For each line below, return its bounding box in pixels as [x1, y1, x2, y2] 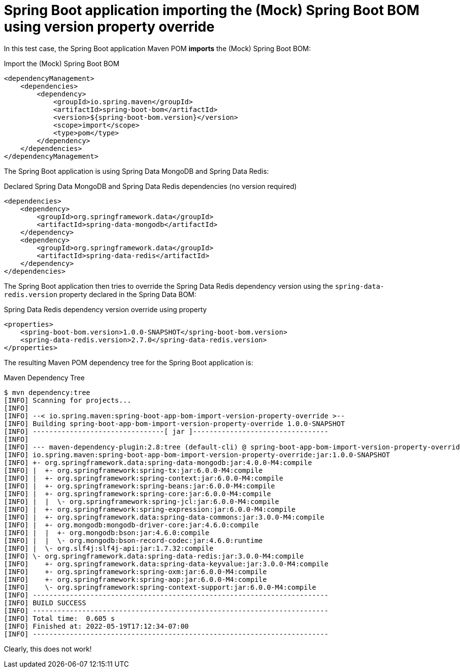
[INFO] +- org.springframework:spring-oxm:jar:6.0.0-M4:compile [4, 567, 267, 576]
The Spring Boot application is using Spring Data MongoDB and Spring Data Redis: [4, 167, 269, 175]
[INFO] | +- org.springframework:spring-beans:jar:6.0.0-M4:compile [4, 482, 275, 490]
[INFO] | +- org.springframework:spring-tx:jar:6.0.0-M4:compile [4, 466, 263, 474]
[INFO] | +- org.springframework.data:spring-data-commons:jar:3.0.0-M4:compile [4, 513, 325, 521]
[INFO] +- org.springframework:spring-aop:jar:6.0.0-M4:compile [4, 575, 267, 583]
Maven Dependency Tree [4, 373, 85, 382]
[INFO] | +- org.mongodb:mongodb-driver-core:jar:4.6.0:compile [4, 521, 259, 529]
